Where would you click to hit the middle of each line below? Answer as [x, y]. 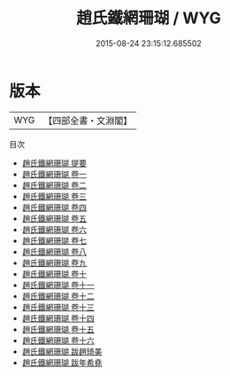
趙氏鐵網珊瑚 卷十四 [58, 318]
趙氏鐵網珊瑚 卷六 [54, 229]
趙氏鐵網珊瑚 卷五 [54, 218]
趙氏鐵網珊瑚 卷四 [54, 207]
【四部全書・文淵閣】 [88, 121]
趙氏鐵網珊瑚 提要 [54, 163]
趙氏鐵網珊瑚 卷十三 [58, 307]
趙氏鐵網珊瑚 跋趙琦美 [62, 351]
